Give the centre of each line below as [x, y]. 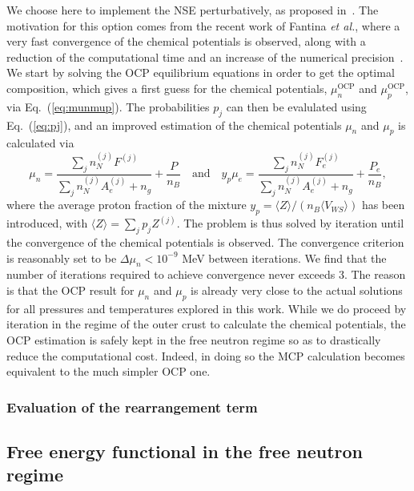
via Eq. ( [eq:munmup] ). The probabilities [108, 106]
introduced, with [47, 223]
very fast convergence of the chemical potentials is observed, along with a [186, 41]
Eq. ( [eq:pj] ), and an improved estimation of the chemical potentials [174, 125]
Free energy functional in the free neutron [185, 451]
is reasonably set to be [62, 258]
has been [383, 205]
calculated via [40, 143]
